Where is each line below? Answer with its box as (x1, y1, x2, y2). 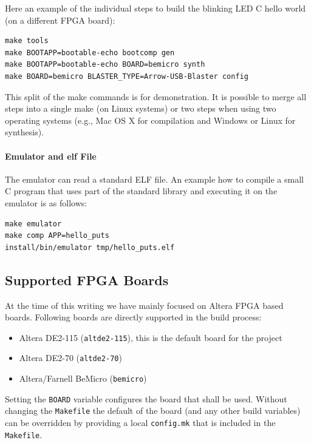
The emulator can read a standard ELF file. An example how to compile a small (5, 172, 304, 185)
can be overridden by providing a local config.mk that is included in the (5, 416, 276, 428)
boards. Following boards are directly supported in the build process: (5, 311, 262, 323)
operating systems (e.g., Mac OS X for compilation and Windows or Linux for (5, 113, 296, 126)
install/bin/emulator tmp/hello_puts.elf (5, 243, 175, 252)
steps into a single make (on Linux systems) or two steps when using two (5, 102, 276, 115)
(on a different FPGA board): (5, 13, 115, 26)
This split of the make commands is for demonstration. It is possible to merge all (5, 90, 307, 103)
